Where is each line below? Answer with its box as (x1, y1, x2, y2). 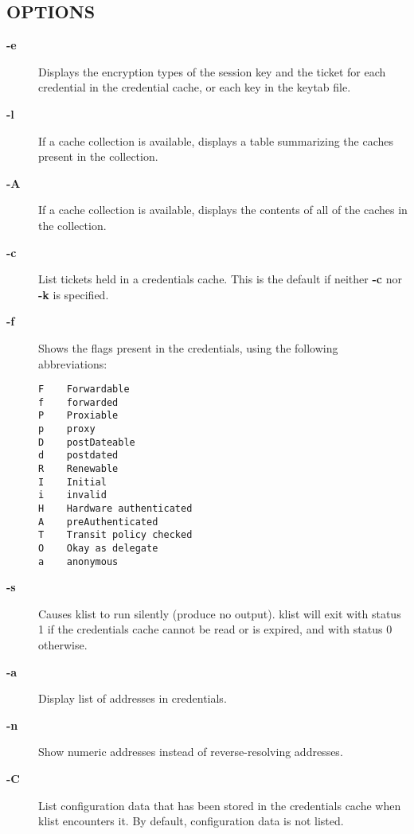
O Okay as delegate (38, 542, 158, 554)
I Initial (38, 476, 107, 488)
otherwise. (38, 637, 88, 653)
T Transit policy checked (38, 529, 193, 541)
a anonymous (38, 555, 119, 567)
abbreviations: (38, 355, 107, 372)
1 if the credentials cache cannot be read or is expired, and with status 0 (38, 621, 393, 637)
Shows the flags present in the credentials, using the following (38, 339, 338, 356)
